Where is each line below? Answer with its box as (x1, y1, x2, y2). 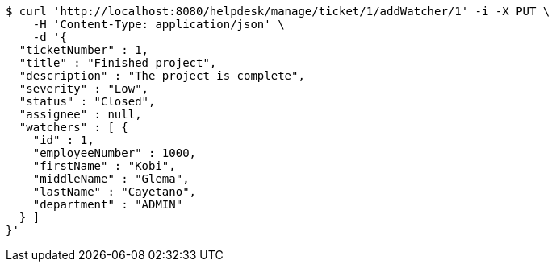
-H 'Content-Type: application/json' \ (32, 18, 285, 31)
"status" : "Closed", (19, 95, 156, 108)
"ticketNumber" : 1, (19, 43, 149, 56)
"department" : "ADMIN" (32, 198, 183, 211)
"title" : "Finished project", (19, 56, 217, 69)
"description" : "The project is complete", (19, 69, 305, 82)
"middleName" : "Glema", (32, 172, 190, 185)
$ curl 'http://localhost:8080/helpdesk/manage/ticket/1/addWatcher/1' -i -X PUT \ (6, 5, 550, 18)
